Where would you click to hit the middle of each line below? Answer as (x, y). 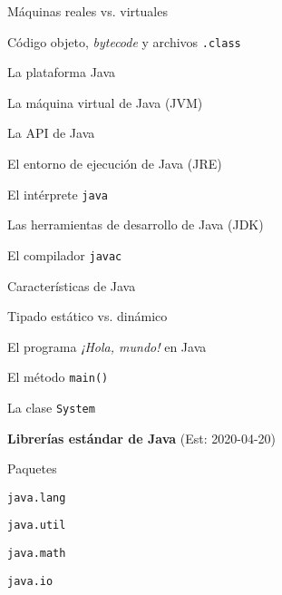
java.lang (37, 497)
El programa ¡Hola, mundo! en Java (107, 346)
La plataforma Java (62, 72)
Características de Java (72, 285)
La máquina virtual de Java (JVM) (105, 102)
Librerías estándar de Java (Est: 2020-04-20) (142, 438)
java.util (37, 526)
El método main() (58, 377)
